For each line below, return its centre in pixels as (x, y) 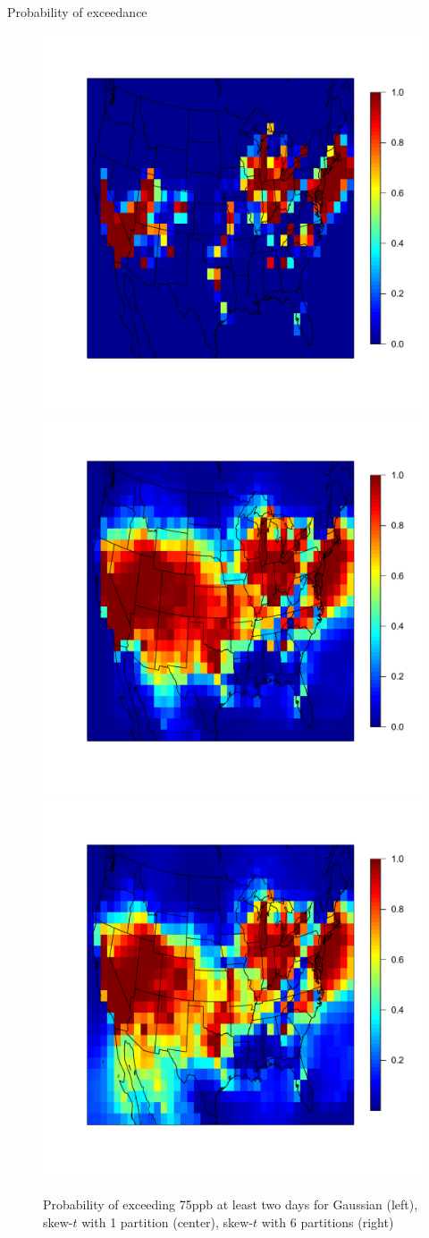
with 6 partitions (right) (328, 1221)
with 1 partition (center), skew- (168, 1221)
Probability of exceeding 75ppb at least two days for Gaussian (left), (231, 1204)
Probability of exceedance (77, 12)
